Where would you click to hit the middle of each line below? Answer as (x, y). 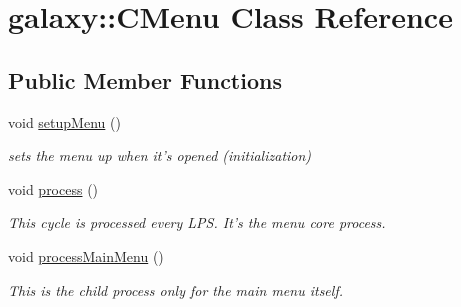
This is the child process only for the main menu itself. (175, 289)
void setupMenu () (64, 121)
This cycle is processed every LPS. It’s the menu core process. (197, 222)
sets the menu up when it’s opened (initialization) (160, 155)
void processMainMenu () (86, 255)
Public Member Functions (145, 79)
